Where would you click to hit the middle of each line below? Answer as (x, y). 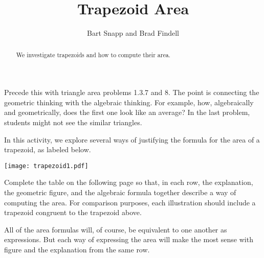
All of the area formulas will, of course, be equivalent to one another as (116, 229)
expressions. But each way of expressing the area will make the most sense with (129, 239)
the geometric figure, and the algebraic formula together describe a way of (120, 192)
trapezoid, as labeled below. (48, 149)
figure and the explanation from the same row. (77, 249)
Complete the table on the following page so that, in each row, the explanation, (129, 182)
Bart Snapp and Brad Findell (133, 33)
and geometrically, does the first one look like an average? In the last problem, (127, 112)
